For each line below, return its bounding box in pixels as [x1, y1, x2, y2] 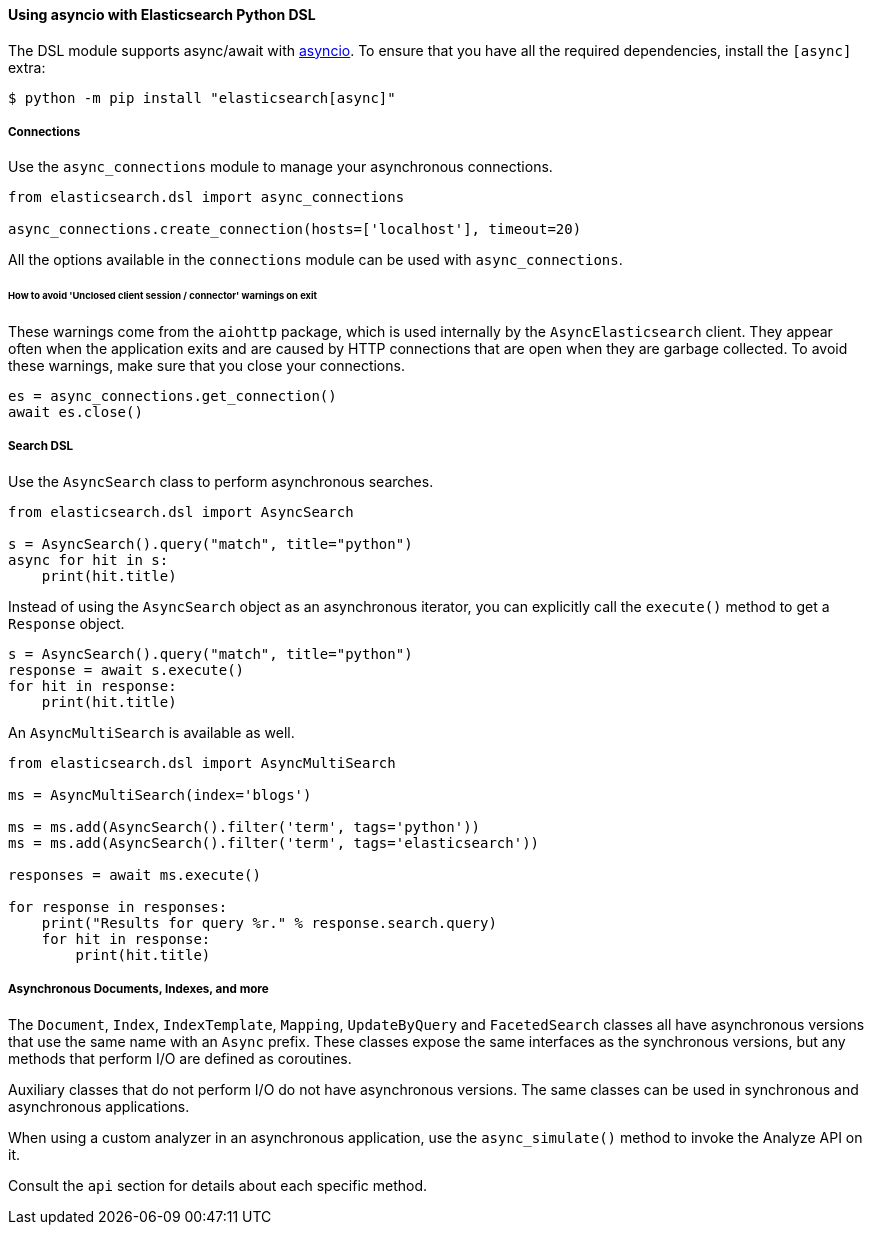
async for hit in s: [8, 551, 169, 568]
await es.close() [8, 404, 143, 421]
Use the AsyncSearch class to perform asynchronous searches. [8, 472, 434, 490]
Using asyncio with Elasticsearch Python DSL [8, 6, 316, 23]
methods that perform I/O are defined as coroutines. [8, 1049, 352, 1067]
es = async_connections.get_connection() [8, 388, 337, 405]
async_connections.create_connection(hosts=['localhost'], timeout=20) [8, 221, 582, 238]
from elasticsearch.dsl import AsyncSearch [8, 503, 354, 520]
